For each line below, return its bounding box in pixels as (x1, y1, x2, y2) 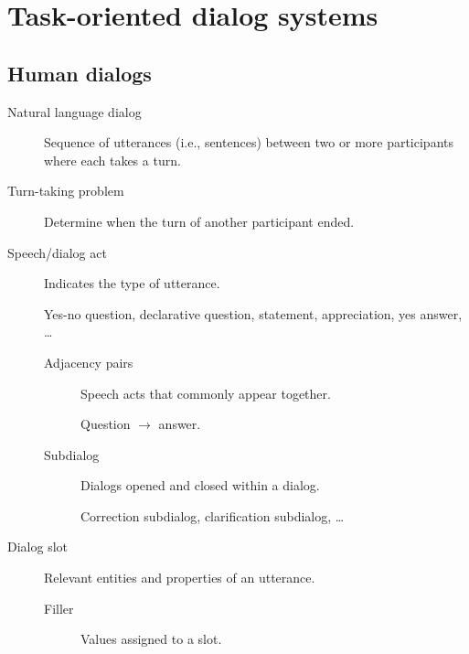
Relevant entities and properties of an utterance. (44, 568, 315, 587)
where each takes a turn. (44, 150, 181, 169)
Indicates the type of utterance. (44, 273, 220, 293)
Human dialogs (7, 59, 152, 87)
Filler (44, 598, 74, 617)
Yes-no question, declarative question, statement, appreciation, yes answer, (44, 304, 463, 323)
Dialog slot (7, 537, 68, 556)
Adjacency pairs (44, 352, 133, 371)
